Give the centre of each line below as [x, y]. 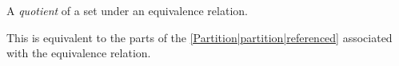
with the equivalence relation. [79, 53]
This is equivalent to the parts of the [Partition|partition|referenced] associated [199, 37]
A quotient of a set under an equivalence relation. [127, 10]
